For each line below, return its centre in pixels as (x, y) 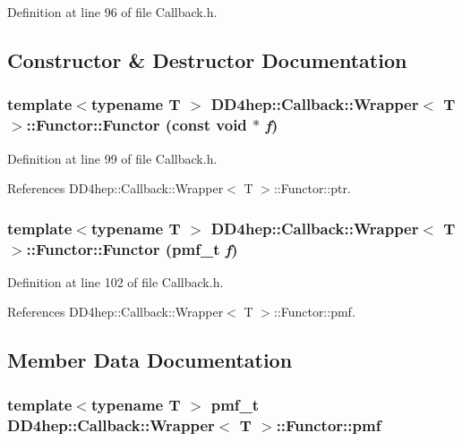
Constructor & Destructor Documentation (207, 59)
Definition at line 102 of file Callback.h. (115, 281)
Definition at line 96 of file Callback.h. (112, 12)
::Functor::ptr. (312, 188)
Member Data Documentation (150, 360)
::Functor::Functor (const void (137, 125)
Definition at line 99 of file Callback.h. (112, 158)
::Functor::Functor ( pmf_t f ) (132, 248)
